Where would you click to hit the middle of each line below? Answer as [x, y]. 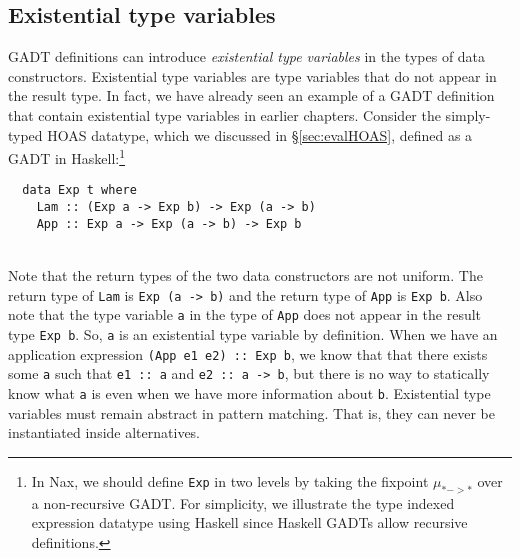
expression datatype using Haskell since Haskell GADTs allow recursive [249, 522]
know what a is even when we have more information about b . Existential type [249, 392]
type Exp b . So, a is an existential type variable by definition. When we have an [253, 333]
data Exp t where [79, 190]
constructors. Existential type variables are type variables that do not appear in [252, 75]
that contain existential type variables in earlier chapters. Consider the [224, 114]
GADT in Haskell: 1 [67, 156]
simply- [468, 114]
